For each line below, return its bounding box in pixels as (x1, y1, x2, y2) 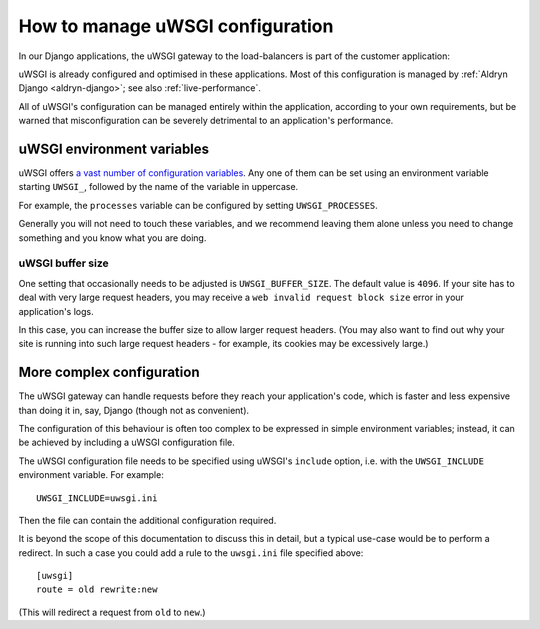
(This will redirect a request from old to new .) (18, 606, 206, 618)
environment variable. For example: (18, 469, 164, 481)
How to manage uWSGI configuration (18, 15, 334, 37)
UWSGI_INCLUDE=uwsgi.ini (36, 492, 158, 504)
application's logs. (18, 305, 94, 317)
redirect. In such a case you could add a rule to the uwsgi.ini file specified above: (18, 546, 364, 559)
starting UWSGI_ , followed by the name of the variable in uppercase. (18, 181, 299, 193)
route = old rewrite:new (36, 584, 158, 595)
